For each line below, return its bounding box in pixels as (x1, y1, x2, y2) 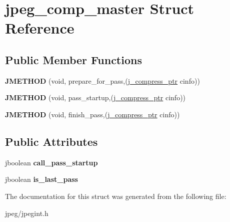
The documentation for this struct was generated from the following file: (5, 190, 226, 201)
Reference (5, 18, 74, 38)
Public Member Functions (5, 52, 142, 67)
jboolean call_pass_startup (5, 157, 98, 167)
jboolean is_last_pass (5, 174, 78, 184)
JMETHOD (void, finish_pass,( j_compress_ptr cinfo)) (5, 109, 180, 119)
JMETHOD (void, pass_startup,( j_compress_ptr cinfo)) (5, 92, 186, 103)
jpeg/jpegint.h (5, 207, 48, 218)
